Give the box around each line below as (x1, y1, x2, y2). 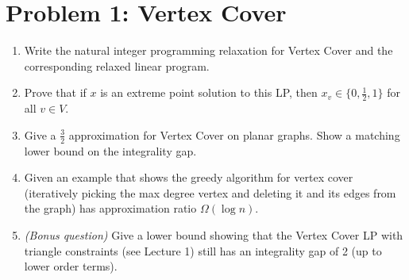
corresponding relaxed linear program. (24, 57, 210, 74)
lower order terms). (24, 258, 118, 274)
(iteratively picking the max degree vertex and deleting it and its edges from (24, 184, 396, 201)
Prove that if (24, 84, 87, 101)
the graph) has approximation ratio (24, 200, 197, 217)
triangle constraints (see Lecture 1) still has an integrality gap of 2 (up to (24, 242, 382, 259)
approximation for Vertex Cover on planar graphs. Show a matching (68, 126, 400, 143)
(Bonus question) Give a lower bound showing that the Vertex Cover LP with (24, 226, 403, 243)
